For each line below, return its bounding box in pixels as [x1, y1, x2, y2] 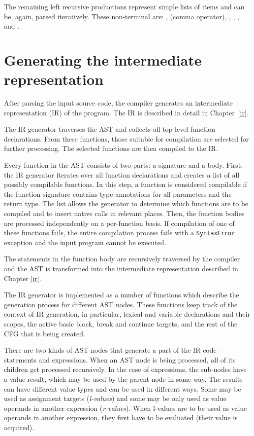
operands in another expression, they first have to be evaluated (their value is [4, 412, 238, 423]
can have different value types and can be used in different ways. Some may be [4, 383, 241, 394]
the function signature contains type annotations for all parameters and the [4, 188, 232, 199]
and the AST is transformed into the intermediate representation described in [4, 263, 238, 274]
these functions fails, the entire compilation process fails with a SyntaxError [4, 227, 235, 238]
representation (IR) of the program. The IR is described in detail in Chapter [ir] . [4, 107, 249, 117]
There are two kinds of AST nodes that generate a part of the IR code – [4, 345, 222, 355]
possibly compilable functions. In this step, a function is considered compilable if [4, 179, 247, 189]
